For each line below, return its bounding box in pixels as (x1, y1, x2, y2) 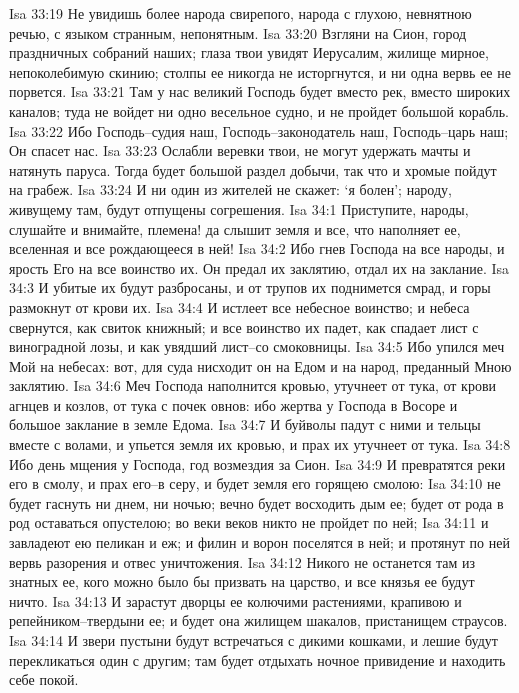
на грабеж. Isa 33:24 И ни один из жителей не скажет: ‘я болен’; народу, (9, 179, 452, 200)
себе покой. (9, 669, 79, 690)
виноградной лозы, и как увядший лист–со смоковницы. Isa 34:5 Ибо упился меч (9, 336, 505, 357)
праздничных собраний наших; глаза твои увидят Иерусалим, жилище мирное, (9, 42, 489, 63)
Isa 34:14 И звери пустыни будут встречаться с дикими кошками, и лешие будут (9, 630, 498, 650)
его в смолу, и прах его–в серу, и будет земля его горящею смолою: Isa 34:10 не (9, 473, 501, 494)
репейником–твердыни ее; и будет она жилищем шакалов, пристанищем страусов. (9, 610, 508, 631)
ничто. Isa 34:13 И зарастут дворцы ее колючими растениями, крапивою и (9, 590, 462, 611)
